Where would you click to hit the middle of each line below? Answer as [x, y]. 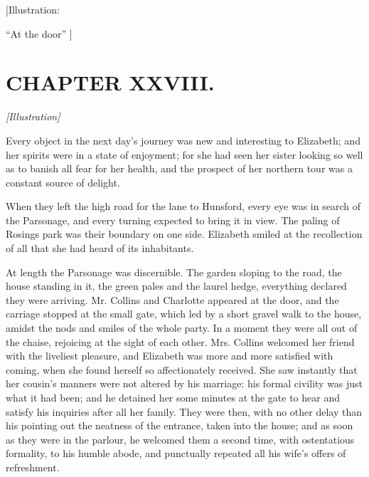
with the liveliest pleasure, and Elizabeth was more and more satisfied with [170, 356]
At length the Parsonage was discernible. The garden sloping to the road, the [174, 272]
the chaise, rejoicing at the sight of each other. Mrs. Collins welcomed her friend [180, 341]
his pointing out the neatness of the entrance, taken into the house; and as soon [180, 425]
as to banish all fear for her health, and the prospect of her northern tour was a [179, 168]
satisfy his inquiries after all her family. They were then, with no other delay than [184, 411]
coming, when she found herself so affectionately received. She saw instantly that [182, 369]
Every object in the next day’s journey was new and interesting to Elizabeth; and [183, 140]
